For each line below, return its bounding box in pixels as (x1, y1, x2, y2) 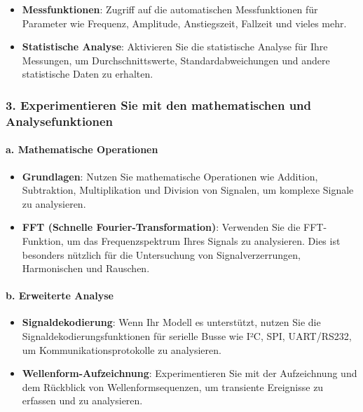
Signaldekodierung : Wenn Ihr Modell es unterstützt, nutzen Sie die (22, 315, 321, 329)
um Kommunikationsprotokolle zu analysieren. (22, 342, 221, 357)
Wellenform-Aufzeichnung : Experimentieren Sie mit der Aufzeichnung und (22, 366, 357, 381)
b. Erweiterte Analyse (6, 288, 114, 303)
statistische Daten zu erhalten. (22, 66, 153, 81)
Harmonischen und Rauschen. (22, 261, 150, 276)
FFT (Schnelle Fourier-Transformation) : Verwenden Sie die (22, 220, 301, 234)
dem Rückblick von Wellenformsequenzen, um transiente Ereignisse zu (22, 379, 324, 394)
